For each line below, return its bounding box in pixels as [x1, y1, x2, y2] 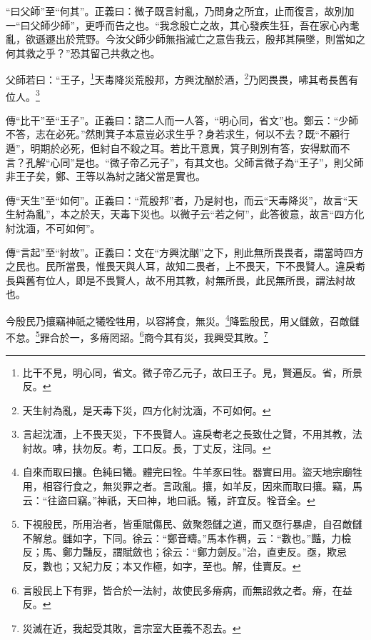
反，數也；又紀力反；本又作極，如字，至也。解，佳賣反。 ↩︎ [22, 559, 301, 574]
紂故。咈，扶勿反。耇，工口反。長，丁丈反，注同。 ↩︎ [22, 440, 271, 455]
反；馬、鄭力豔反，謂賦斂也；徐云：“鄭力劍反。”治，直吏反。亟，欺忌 [22, 544, 347, 559]
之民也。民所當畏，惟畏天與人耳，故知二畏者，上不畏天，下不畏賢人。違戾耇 [6, 259, 365, 274]
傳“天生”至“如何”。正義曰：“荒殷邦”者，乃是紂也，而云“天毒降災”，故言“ [6, 192, 348, 207]
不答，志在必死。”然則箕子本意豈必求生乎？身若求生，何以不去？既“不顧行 [6, 126, 350, 141]
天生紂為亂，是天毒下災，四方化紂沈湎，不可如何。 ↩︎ [22, 402, 271, 417]
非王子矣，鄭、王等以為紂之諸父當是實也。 [6, 169, 205, 184]
